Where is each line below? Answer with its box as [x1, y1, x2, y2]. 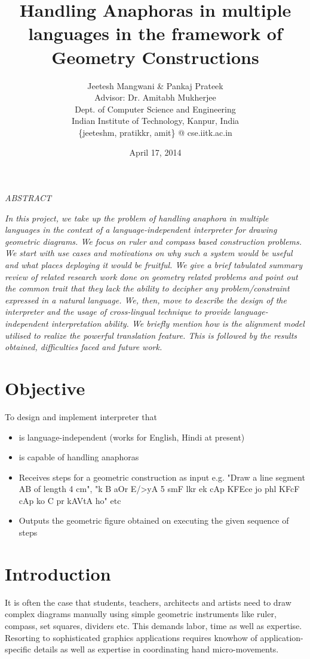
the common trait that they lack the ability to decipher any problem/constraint [5, 282, 290, 294]
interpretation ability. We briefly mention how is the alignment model [51, 317, 305, 329]
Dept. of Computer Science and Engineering [75, 102, 236, 115]
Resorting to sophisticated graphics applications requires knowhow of [5, 631, 257, 643]
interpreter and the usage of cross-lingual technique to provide [5, 305, 231, 318]
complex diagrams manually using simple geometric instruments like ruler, [5, 608, 277, 620]
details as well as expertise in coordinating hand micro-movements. [33, 643, 279, 655]
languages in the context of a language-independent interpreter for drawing [5, 223, 277, 236]
